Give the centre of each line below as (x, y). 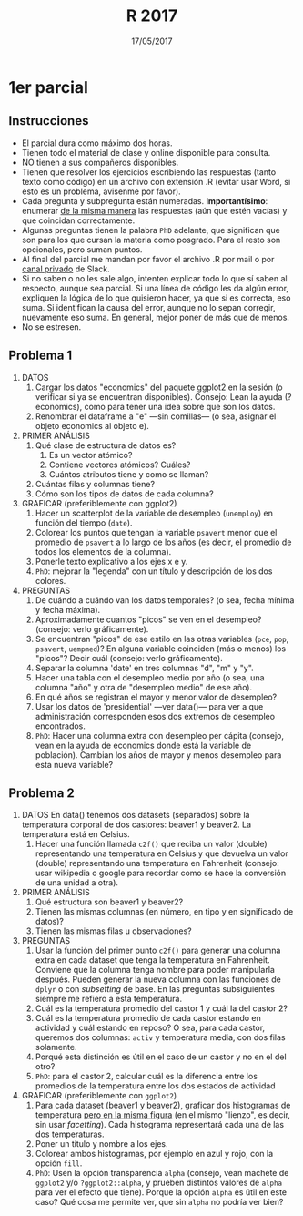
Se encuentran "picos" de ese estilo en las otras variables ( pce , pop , (162, 639)
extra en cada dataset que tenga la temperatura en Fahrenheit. (152, 960)
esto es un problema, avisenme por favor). (101, 191)
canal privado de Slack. (66, 269)
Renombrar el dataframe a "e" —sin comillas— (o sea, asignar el (156, 416)
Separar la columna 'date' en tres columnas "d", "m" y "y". (144, 668)
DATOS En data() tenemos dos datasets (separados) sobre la (136, 815)
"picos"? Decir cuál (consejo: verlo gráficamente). (129, 658)
